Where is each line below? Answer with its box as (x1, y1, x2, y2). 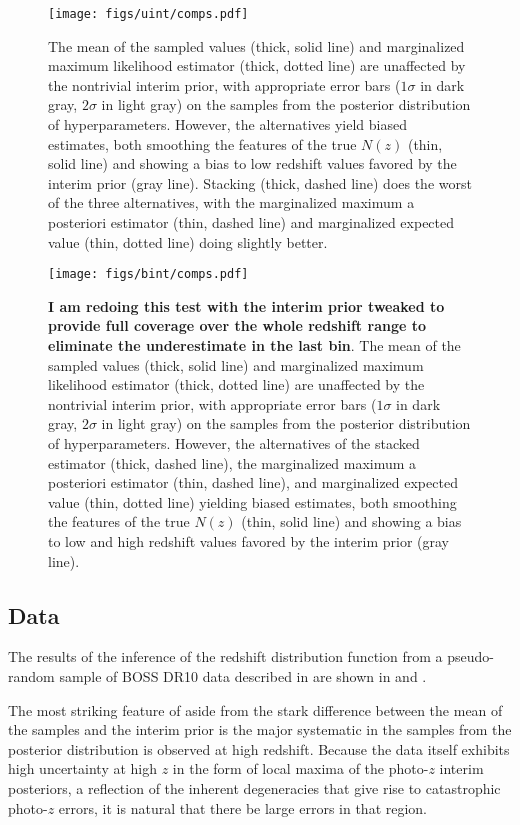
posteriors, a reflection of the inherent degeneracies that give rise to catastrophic (8, 777, 501, 798)
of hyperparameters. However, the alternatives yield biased (48, 114, 407, 135)
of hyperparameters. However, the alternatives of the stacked (48, 433, 420, 453)
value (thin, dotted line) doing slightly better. (48, 231, 328, 252)
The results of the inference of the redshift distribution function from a (8, 646, 443, 667)
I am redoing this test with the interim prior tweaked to (48, 295, 445, 316)
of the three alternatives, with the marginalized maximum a (48, 192, 415, 213)
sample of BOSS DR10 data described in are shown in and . (59, 665, 427, 686)
